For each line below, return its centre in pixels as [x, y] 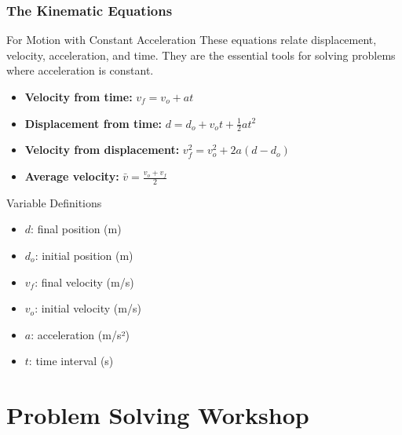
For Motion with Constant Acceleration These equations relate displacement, [192, 40]
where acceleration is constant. [80, 70]
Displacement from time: [93, 123]
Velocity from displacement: [102, 150]
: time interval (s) [71, 361]
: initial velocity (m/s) [88, 308]
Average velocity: [72, 176]
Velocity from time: [79, 97]
